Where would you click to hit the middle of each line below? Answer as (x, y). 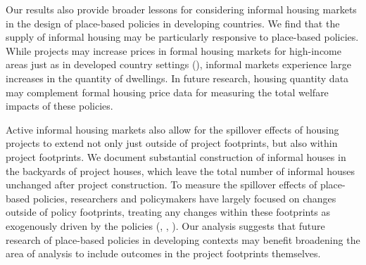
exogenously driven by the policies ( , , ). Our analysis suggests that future (165, 225)
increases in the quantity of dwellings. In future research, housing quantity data (177, 78)
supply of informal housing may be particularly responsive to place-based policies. (182, 37)
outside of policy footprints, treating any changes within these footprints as (168, 212)
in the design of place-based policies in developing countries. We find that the (173, 23)
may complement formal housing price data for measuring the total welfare (167, 92)
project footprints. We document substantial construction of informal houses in (176, 156)
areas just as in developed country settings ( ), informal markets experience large (179, 64)
